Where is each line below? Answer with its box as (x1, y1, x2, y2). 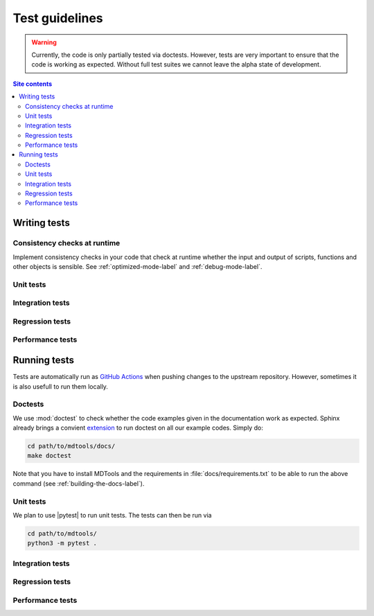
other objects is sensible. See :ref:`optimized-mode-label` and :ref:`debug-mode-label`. (12, 262, 262, 270)
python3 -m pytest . (27, 539, 97, 547)
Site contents (12, 80, 53, 88)
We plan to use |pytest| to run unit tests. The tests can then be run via (12, 511, 212, 519)
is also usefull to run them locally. (12, 382, 109, 391)
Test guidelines (12, 10, 103, 26)
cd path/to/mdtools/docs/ (27, 442, 116, 450)
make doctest (27, 452, 72, 460)
